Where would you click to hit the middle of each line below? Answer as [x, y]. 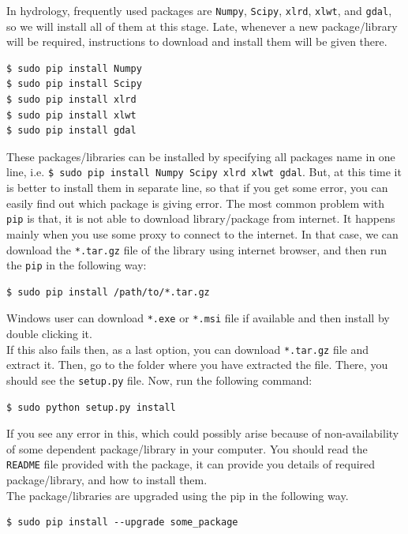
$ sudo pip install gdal [71, 131]
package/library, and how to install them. [107, 479]
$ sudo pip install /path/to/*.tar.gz [108, 292]
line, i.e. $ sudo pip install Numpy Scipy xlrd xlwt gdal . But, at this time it [204, 172]
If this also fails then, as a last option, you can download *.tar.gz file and [188, 349]
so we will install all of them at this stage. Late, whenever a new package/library [202, 26]
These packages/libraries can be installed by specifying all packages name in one [201, 156]
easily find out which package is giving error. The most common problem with [196, 203]
